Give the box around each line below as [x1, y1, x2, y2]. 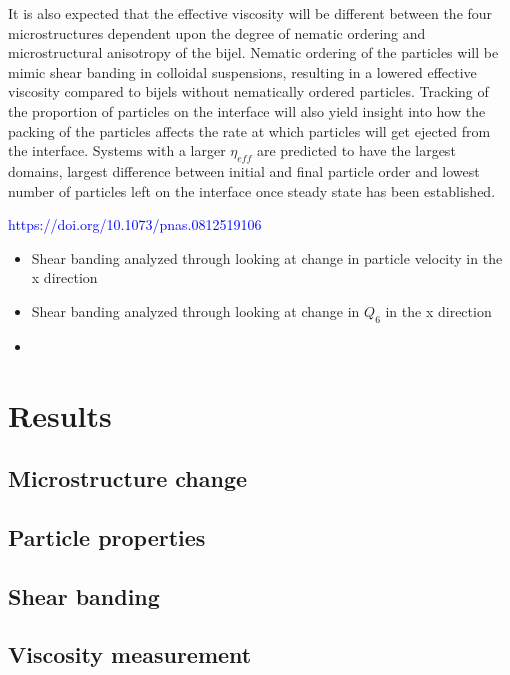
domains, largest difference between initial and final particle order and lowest [8, 160, 480, 181]
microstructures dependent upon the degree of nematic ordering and [8, 22, 426, 43]
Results [8, 394, 112, 435]
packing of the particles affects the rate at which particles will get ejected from [8, 120, 491, 141]
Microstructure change [8, 463, 248, 494]
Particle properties [8, 521, 206, 552]
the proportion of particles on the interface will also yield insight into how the [8, 100, 486, 121]
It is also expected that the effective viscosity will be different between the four [8, 3, 493, 23]
